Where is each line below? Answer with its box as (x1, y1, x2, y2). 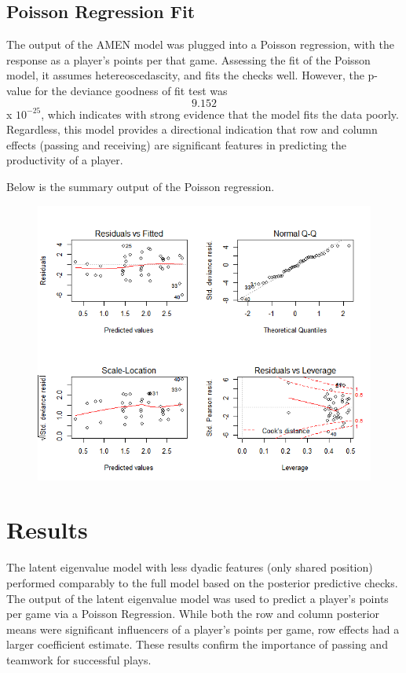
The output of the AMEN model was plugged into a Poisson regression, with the (6, 36, 394, 53)
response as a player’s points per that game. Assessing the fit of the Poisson (6, 51, 371, 68)
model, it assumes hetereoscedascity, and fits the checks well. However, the (6, 67, 364, 83)
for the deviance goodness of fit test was (35, 82, 228, 98)
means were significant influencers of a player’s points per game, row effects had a (6, 620, 400, 637)
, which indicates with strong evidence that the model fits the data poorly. (41, 105, 399, 122)
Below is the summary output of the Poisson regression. (6, 178, 275, 194)
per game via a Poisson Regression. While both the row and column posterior (6, 605, 380, 622)
